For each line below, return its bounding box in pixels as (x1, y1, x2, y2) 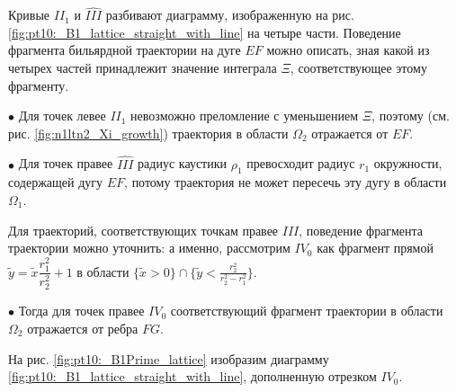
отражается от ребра (27, 318, 139, 337)
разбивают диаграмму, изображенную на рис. (105, 5, 354, 24)
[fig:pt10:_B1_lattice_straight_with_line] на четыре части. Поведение (8, 22, 401, 41)
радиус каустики (138, 154, 228, 173)
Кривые (8, 5, 50, 24)
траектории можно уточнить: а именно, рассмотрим (8, 238, 291, 257)
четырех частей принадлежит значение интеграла (8, 58, 277, 76)
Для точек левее (18, 106, 106, 125)
